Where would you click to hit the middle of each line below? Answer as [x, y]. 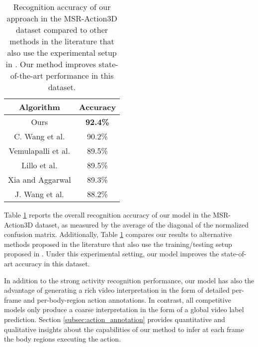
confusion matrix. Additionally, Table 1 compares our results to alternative [118, 234]
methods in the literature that [62, 41]
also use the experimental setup [62, 53]
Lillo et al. [40, 165]
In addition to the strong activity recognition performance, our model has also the [129, 280]
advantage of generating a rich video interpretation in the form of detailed [117, 290]
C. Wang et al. [40, 136]
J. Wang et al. [39, 194]
